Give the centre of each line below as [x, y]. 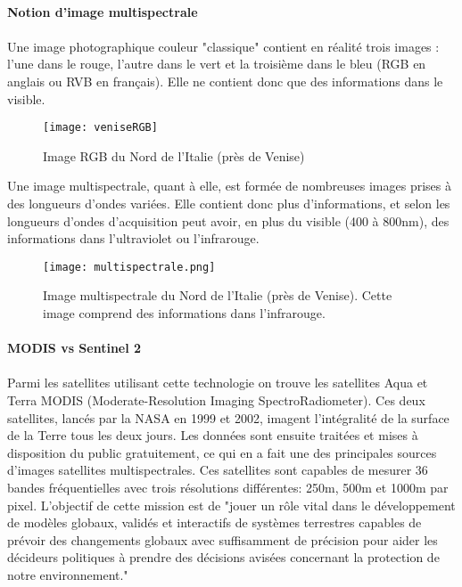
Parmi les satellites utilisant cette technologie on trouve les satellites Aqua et [218, 383]
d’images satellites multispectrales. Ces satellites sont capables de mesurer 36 [218, 470]
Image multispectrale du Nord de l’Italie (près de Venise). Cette [218, 295]
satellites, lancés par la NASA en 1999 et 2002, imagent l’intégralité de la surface [228, 417]
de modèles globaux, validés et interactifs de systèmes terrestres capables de [214, 522]
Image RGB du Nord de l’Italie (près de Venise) [174, 155]
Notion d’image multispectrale [103, 11]
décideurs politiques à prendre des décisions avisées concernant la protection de [223, 557]
